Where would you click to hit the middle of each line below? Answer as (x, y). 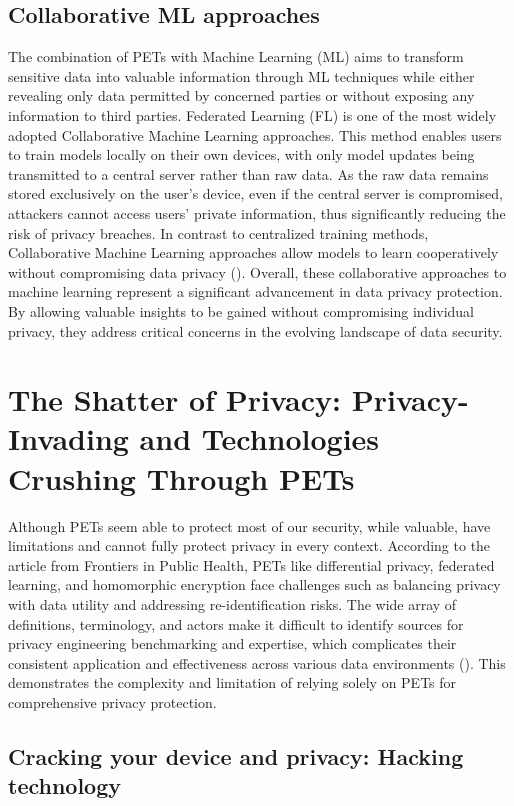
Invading (68, 438)
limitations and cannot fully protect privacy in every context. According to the (249, 545)
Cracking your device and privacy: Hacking (236, 755)
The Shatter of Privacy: (174, 399)
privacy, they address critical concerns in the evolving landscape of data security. (255, 330)
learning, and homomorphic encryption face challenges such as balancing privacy (254, 584)
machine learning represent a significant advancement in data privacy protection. (255, 291)
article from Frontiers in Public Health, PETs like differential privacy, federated (251, 564)
